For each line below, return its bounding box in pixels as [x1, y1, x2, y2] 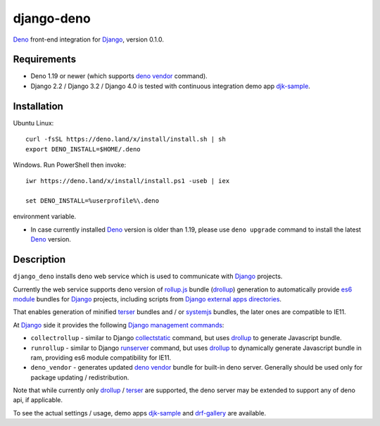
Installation [13, 100, 63, 112]
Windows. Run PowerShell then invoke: [13, 161, 127, 169]
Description [13, 253, 66, 265]
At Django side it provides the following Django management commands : [13, 320, 224, 329]
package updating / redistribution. [30, 373, 129, 382]
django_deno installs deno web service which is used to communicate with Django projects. [13, 272, 283, 281]
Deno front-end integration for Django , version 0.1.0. [13, 35, 165, 44]
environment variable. [13, 212, 77, 221]
